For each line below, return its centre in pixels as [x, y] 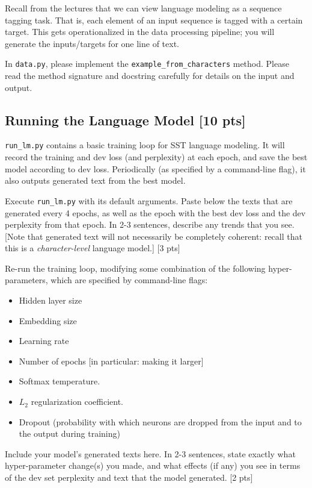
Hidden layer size [50, 300]
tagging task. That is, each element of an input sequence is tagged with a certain [154, 20]
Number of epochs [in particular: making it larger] [111, 361]
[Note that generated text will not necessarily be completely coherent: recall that [154, 236]
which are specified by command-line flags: [129, 280]
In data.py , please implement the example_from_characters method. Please [147, 64]
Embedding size [48, 320]
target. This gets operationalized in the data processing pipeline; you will [140, 32]
